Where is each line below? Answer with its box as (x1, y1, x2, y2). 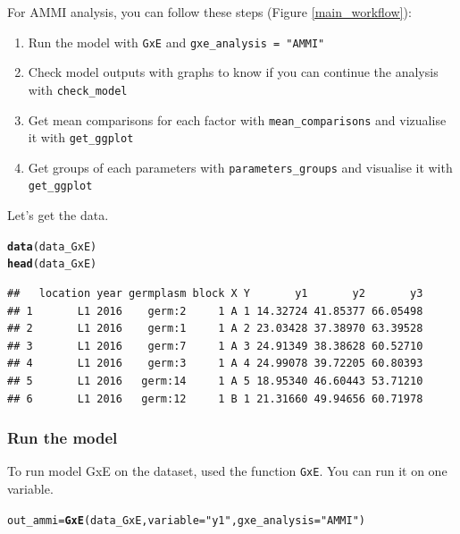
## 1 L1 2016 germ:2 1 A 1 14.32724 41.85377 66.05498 (7, 304, 423, 318)
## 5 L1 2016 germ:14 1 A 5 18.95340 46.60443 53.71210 (7, 375, 423, 387)
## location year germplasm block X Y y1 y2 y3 (7, 287, 423, 301)
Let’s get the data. (7, 206, 109, 225)
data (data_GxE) (7, 240, 97, 253)
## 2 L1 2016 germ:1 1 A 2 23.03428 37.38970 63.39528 (7, 322, 423, 335)
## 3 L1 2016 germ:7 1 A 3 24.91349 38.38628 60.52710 (7, 339, 423, 352)
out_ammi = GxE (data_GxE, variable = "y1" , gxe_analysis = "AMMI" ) (7, 513, 365, 527)
